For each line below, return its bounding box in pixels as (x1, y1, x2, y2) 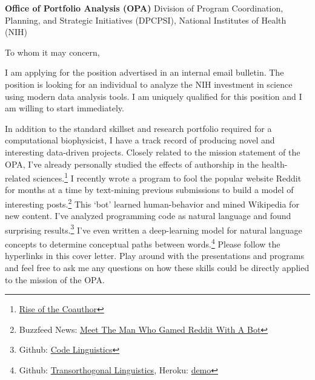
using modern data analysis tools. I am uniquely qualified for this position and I (5, 90, 302, 102)
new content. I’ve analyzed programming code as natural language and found (5, 209, 291, 222)
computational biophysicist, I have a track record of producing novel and (5, 134, 275, 146)
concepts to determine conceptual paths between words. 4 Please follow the (5, 236, 280, 250)
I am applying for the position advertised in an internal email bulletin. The (5, 66, 284, 79)
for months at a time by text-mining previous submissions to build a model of (5, 183, 294, 196)
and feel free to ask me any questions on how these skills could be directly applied (5, 261, 310, 274)
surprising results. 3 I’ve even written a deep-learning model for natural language (5, 221, 302, 236)
